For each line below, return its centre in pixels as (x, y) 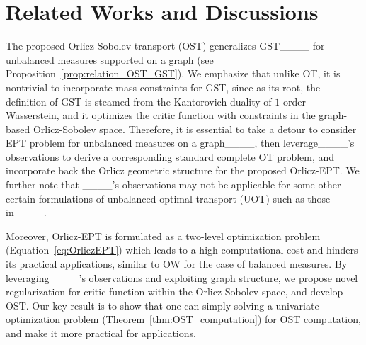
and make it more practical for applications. (101, 333)
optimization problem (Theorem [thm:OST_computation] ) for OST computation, (183, 319)
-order (293, 101)
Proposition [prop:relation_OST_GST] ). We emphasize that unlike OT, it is (173, 73)
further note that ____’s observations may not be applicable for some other (173, 185)
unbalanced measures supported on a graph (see (110, 59)
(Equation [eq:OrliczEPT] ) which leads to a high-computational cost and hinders (182, 250)
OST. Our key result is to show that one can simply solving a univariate (162, 305)
